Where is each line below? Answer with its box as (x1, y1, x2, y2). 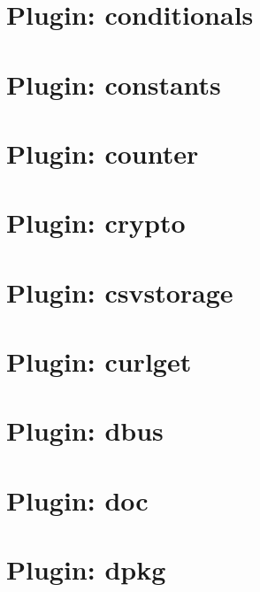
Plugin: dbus (6, 412, 164, 449)
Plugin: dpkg (6, 551, 166, 588)
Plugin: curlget (6, 343, 192, 380)
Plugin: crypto (6, 204, 186, 241)
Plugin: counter (6, 135, 199, 171)
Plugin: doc (6, 481, 149, 518)
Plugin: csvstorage (6, 273, 233, 310)
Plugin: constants (6, 65, 221, 102)
